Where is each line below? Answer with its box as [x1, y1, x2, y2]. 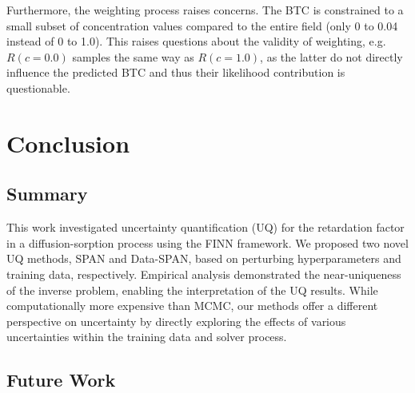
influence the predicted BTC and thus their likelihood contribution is [6, 64, 345, 81]
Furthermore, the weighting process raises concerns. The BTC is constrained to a [6, 2, 404, 18]
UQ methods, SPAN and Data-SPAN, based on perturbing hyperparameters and [6, 250, 401, 267]
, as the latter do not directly [260, 48, 403, 65]
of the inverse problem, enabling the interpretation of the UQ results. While [6, 281, 378, 298]
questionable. [6, 79, 70, 96]
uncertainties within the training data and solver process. [6, 328, 287, 345]
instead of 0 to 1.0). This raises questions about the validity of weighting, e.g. [6, 33, 386, 50]
